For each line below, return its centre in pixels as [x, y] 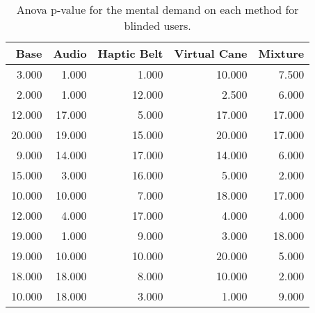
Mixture [281, 53]
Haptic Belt [130, 53]
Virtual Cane [211, 53]
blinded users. [157, 25]
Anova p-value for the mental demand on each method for [157, 9]
